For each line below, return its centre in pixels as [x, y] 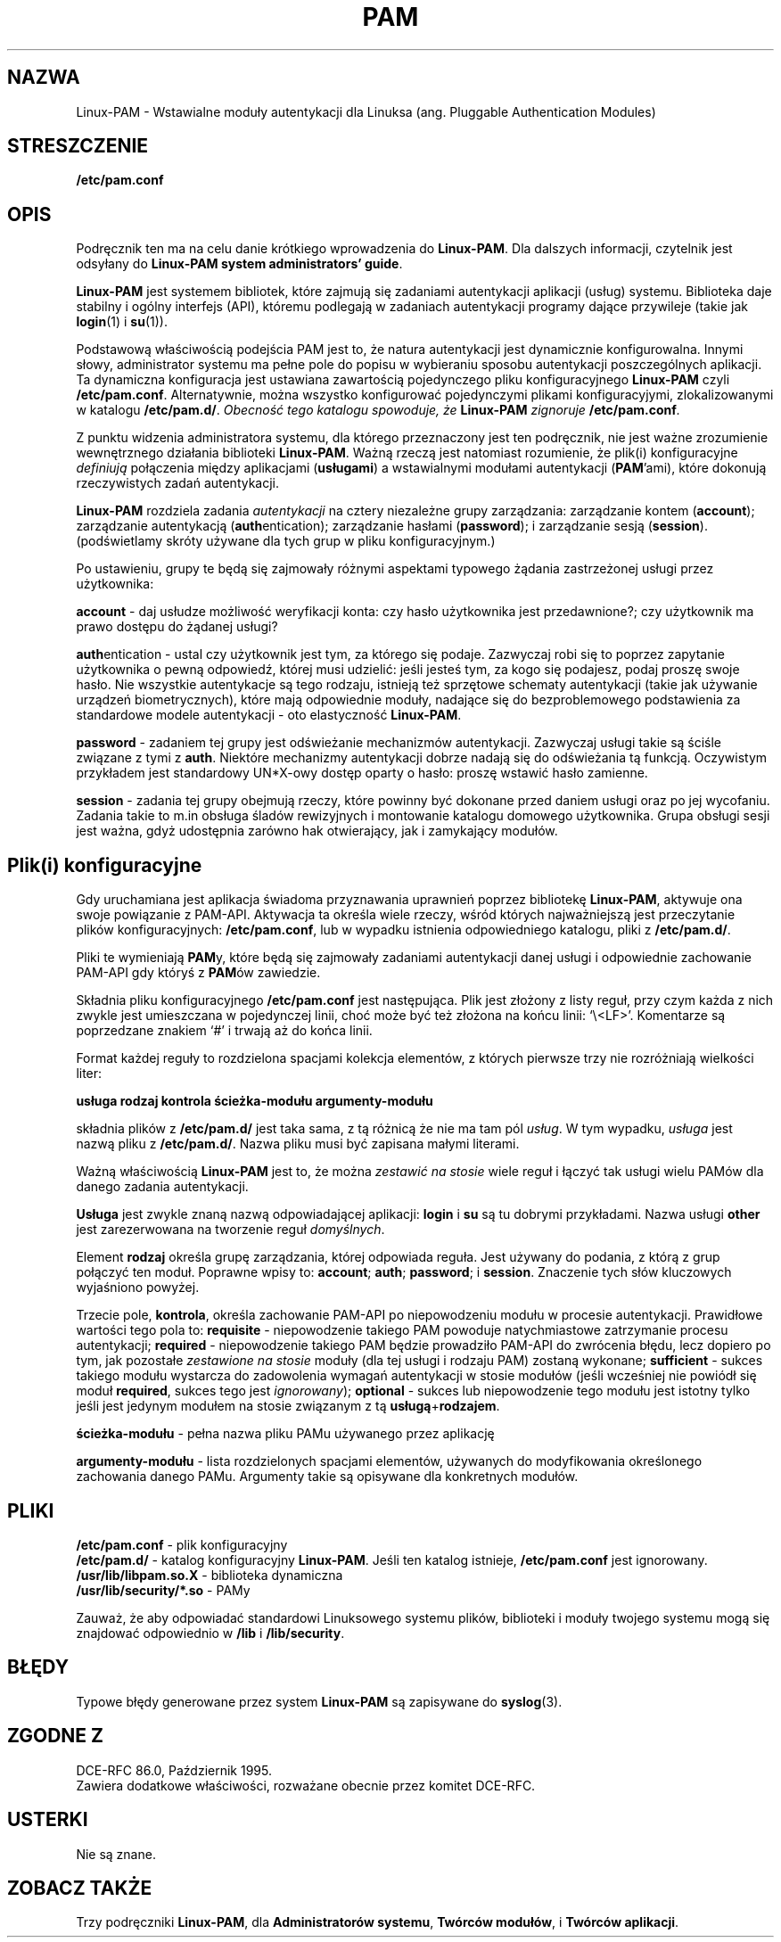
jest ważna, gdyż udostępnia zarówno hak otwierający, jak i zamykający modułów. [317, 831]
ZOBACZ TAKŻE [80, 1888]
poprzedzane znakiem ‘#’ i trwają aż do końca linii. [224, 1031]
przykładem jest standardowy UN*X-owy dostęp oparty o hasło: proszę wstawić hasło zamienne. [362, 773]
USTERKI [48, 1820]
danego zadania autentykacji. [162, 1187]
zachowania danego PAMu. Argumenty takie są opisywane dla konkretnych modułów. [327, 1477]
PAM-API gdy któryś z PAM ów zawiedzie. [198, 973]
